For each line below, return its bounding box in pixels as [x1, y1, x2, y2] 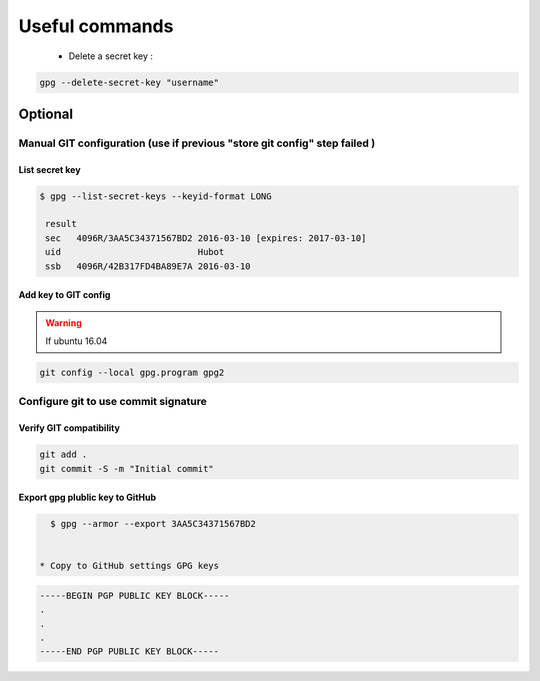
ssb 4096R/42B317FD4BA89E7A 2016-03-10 [45, 260, 251, 272]
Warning [45, 316, 82, 329]
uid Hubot [45, 246, 225, 258]
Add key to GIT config [18, 289, 111, 301]
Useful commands [18, 15, 174, 37]
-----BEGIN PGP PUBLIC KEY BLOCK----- [39, 590, 230, 601]
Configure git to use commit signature [18, 395, 207, 409]
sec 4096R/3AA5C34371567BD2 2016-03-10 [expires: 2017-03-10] [45, 232, 367, 244]
